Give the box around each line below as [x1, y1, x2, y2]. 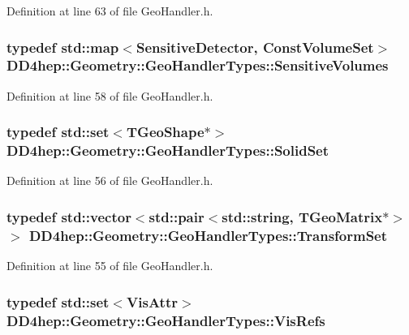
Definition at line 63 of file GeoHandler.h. [6, 2, 213, 19]
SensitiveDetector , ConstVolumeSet [136, 37, 374, 57]
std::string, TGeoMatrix [222, 206, 383, 226]
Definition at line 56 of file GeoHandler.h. [6, 172, 213, 189]
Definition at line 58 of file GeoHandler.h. [6, 87, 213, 104]
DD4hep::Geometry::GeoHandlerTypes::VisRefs [6, 310, 325, 330]
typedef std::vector [6, 206, 131, 226]
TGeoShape [127, 122, 204, 142]
